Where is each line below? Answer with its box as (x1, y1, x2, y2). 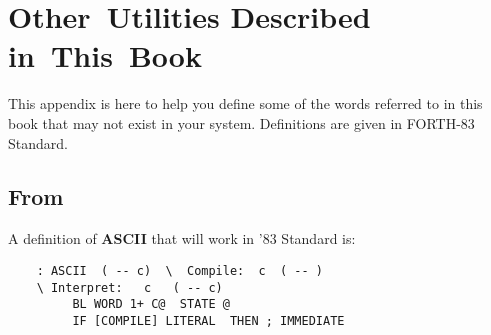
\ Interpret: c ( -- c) (36, 280, 223, 295)
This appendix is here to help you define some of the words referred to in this (8, 93, 483, 114)
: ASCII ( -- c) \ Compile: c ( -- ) (36, 263, 323, 278)
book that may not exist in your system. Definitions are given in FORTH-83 (8, 112, 475, 133)
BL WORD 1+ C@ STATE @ (72, 297, 230, 312)
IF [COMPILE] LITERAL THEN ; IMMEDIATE (72, 313, 345, 328)
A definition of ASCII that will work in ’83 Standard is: (8, 228, 356, 249)
